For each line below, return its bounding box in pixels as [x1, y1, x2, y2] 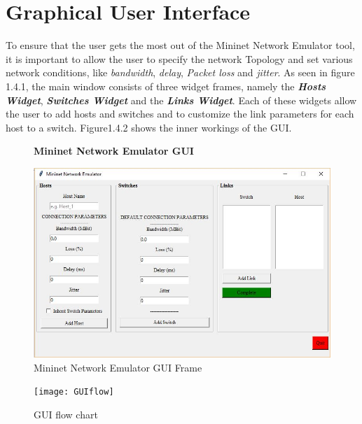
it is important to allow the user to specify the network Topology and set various [6, 51, 353, 66]
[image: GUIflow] [34, 387, 114, 397]
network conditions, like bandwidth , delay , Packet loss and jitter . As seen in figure [6, 65, 355, 80]
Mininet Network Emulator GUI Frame [34, 360, 202, 374]
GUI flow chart [34, 407, 98, 421]
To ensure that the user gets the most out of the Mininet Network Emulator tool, [6, 38, 355, 52]
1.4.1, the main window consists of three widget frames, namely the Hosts [6, 78, 326, 93]
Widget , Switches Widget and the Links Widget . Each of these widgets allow [6, 92, 357, 107]
